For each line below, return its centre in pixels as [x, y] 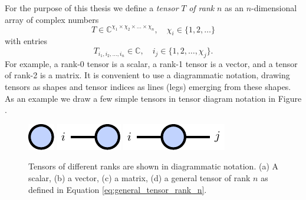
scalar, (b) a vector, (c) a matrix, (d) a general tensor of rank [139, 178]
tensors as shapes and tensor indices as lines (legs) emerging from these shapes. [148, 87]
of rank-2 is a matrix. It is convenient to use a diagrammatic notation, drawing [147, 75]
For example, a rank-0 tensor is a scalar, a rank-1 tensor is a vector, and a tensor [151, 63]
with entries [26, 41]
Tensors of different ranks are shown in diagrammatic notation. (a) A [154, 166]
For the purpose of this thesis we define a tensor [92, 8]
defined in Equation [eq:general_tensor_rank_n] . [118, 189]
